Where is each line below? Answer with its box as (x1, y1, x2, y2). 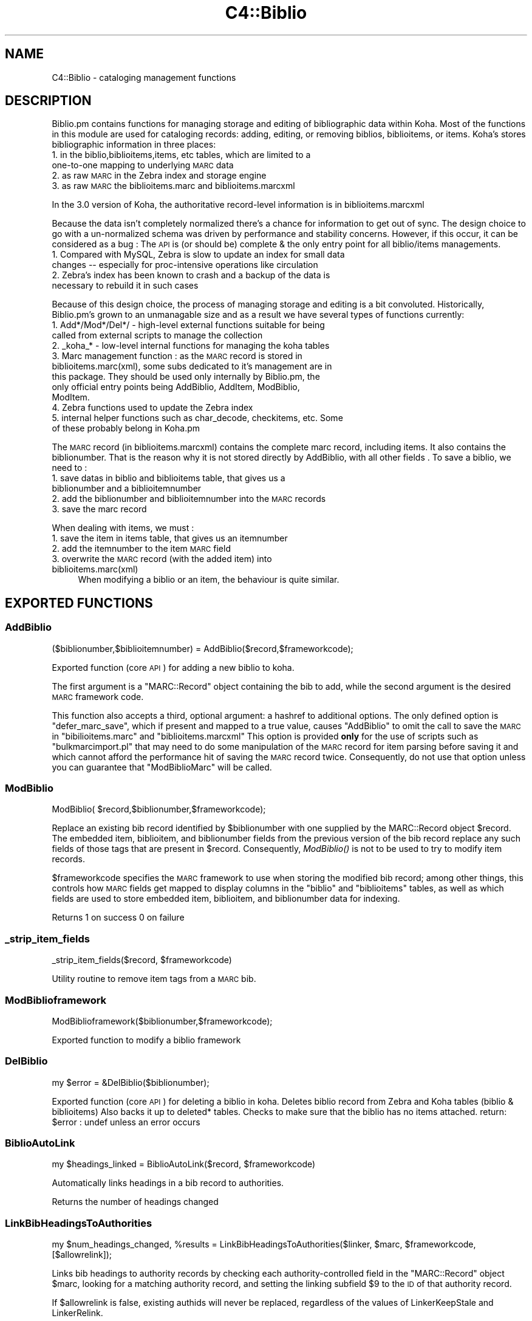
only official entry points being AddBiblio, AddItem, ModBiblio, (52, 382, 300, 393)
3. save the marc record (52, 504, 147, 515)
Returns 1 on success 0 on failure (52, 912, 185, 923)
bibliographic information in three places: (52, 139, 216, 150)
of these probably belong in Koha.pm (52, 423, 200, 434)
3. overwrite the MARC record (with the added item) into (52, 554, 272, 564)
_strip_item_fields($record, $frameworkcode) (52, 955, 232, 966)
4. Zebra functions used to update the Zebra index (52, 402, 253, 413)
